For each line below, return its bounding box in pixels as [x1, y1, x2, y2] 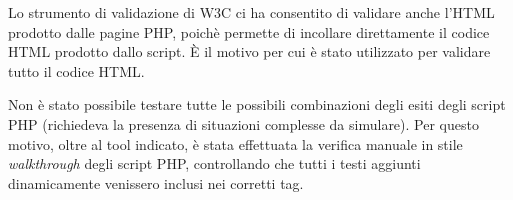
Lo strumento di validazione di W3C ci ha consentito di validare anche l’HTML [8, 2, 495, 22]
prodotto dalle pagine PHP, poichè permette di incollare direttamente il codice [8, 21, 490, 42]
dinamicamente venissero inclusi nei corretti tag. [8, 172, 304, 193]
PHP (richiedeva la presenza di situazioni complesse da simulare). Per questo [8, 113, 479, 134]
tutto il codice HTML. [8, 60, 145, 81]
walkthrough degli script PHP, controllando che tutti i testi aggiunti [8, 153, 421, 174]
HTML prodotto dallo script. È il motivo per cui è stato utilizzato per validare [8, 41, 491, 62]
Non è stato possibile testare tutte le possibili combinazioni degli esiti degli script [8, 94, 506, 115]
